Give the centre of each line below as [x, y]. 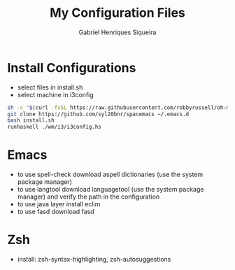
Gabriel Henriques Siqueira [117, 32]
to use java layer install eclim [59, 204]
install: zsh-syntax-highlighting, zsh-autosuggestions [94, 260]
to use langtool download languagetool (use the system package [111, 190]
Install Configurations [72, 67]
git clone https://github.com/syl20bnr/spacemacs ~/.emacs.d [98, 114]
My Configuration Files [117, 13]
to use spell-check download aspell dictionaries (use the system [110, 175]
